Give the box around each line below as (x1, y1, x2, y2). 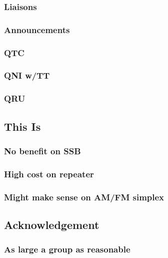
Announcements (4, 23, 70, 36)
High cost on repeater (4, 167, 94, 180)
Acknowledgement (4, 216, 99, 232)
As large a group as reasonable (4, 243, 130, 255)
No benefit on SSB (4, 144, 81, 157)
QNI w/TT (4, 69, 50, 82)
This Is (4, 118, 41, 134)
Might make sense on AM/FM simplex (4, 190, 164, 203)
